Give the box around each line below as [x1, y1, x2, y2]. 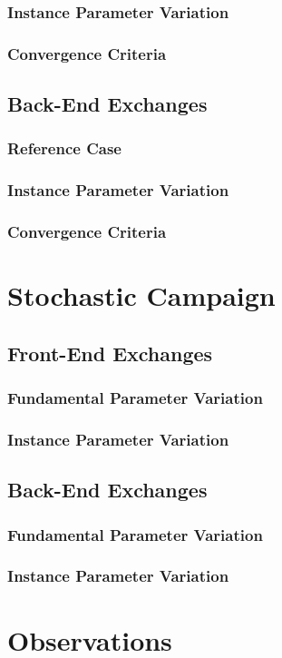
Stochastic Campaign [7, 277, 276, 314]
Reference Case [7, 137, 122, 160]
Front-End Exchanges [7, 339, 213, 367]
